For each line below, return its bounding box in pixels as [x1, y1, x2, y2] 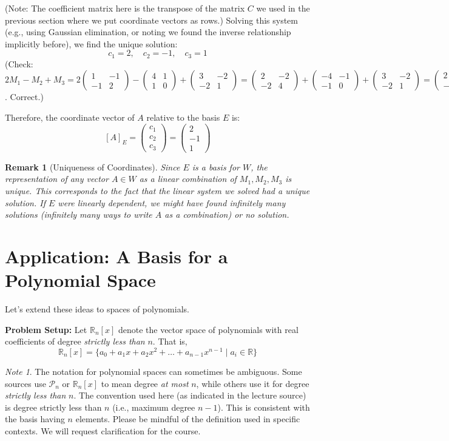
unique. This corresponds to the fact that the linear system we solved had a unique [5, 184, 310, 197]
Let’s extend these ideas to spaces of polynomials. [5, 303, 189, 315]
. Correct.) [5, 90, 44, 103]
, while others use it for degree [196, 377, 309, 389]
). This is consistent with [217, 400, 310, 413]
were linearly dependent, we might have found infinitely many [58, 196, 286, 209]
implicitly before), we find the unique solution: [5, 37, 178, 50]
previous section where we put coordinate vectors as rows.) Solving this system [5, 13, 298, 26]
